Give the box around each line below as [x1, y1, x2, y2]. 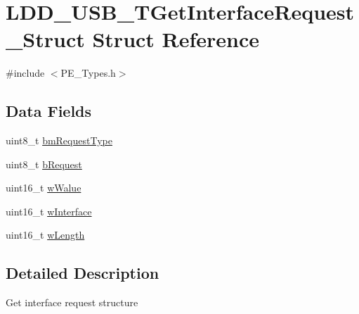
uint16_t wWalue [6, 180, 81, 195]
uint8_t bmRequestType [6, 133, 112, 148]
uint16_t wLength [6, 227, 85, 242]
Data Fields [6, 100, 92, 122]
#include [6, 65, 45, 80]
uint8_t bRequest [6, 156, 82, 171]
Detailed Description [6, 262, 159, 284]
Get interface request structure [6, 295, 138, 310]
